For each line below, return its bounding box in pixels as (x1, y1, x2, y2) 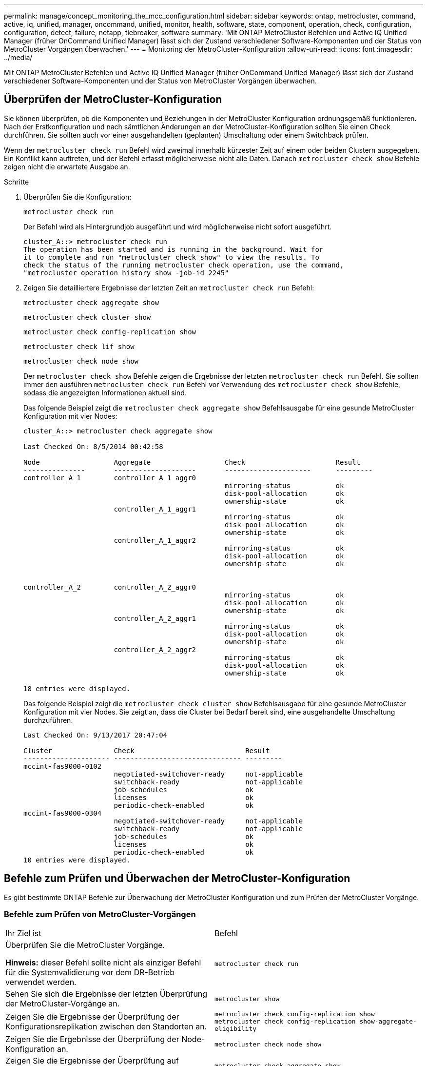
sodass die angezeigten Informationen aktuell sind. (23, 388, 187, 397)
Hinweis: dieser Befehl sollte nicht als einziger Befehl (5, 958, 201, 968)
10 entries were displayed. (23, 856, 131, 864)
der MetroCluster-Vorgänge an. (5, 999, 120, 1009)
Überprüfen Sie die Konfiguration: (23, 192, 132, 201)
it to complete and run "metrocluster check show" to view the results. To (23, 253, 319, 261)
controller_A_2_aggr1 (114, 614, 196, 622)
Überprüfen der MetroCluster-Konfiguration (4, 93, 222, 106)
